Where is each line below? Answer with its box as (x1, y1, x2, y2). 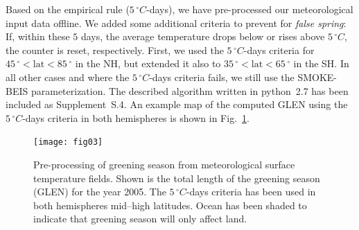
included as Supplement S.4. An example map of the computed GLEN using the (6, 97, 348, 112)
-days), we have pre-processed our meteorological (146, 2, 353, 16)
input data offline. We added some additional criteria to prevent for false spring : (6, 15, 347, 30)
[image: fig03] (33, 137, 103, 148)
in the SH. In (293, 56, 349, 71)
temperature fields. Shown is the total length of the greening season (33, 170, 320, 185)
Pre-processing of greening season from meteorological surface (33, 157, 295, 171)
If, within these (6, 29, 70, 44)
